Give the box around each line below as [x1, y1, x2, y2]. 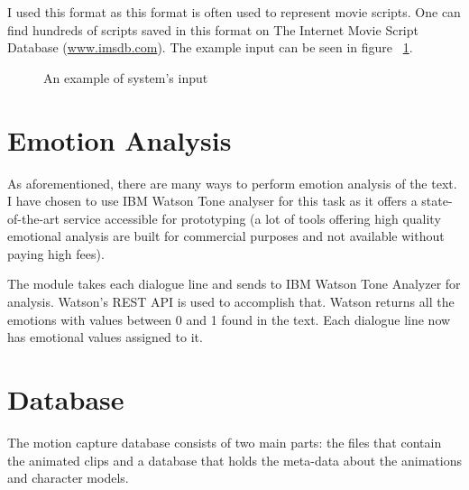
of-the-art [7, 208, 60, 227]
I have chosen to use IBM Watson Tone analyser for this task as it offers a [7, 191, 418, 210]
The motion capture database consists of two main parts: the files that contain [7, 432, 442, 451]
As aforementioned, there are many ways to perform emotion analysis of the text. [7, 173, 457, 192]
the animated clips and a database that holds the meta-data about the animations [7, 450, 462, 469]
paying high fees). [7, 244, 105, 263]
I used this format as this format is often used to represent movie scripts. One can [7, 3, 461, 21]
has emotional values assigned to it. [7, 328, 203, 347]
